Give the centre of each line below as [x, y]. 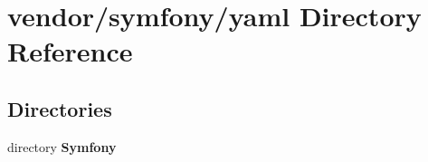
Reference [70, 51]
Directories [60, 108]
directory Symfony [62, 146]
